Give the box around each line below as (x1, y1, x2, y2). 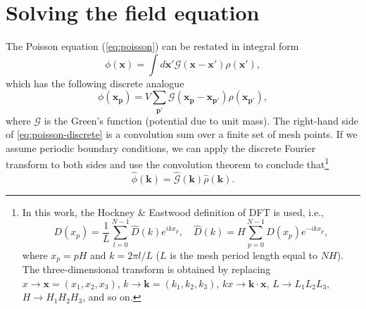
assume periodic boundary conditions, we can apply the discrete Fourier (6, 140, 316, 155)
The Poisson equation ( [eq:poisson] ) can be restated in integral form (6, 39, 299, 53)
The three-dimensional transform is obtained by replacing (22, 262, 271, 277)
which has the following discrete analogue (6, 75, 184, 90)
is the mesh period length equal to (170, 247, 318, 262)
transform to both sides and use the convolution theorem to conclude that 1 (6, 155, 329, 172)
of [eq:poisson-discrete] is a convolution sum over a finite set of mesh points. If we (6, 127, 358, 141)
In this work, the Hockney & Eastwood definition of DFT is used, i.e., (22, 204, 324, 219)
